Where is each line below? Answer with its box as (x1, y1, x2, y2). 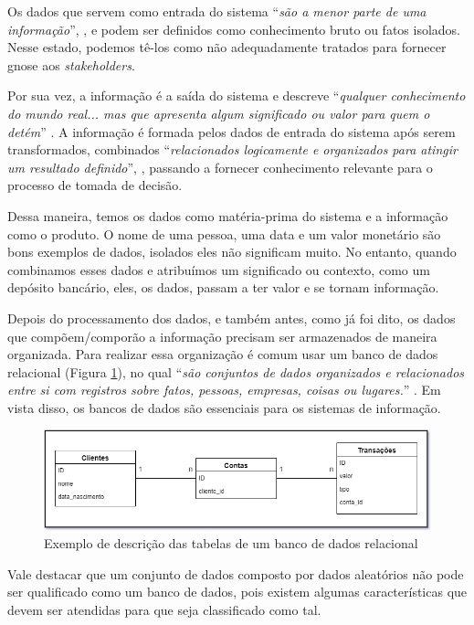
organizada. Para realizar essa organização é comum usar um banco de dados (7, 344, 438, 364)
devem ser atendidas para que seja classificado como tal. (7, 599, 321, 619)
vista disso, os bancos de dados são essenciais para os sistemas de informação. (7, 397, 441, 417)
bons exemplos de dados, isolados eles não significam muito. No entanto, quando (7, 242, 457, 261)
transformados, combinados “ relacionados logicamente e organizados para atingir (7, 140, 458, 159)
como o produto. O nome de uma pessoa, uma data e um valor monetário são (7, 224, 441, 243)
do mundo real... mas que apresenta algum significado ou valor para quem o (7, 103, 430, 122)
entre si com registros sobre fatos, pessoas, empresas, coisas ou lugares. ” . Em (7, 380, 441, 399)
